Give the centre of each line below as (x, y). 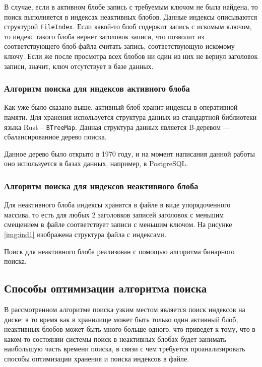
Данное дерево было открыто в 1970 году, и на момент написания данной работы (129, 153)
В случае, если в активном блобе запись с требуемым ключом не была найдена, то (131, 7)
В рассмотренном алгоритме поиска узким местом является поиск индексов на (125, 309)
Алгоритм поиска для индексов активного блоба (97, 88)
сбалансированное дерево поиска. (55, 137)
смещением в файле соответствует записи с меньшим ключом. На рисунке (118, 224)
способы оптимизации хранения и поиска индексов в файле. (97, 359)
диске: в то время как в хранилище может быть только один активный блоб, (121, 319)
